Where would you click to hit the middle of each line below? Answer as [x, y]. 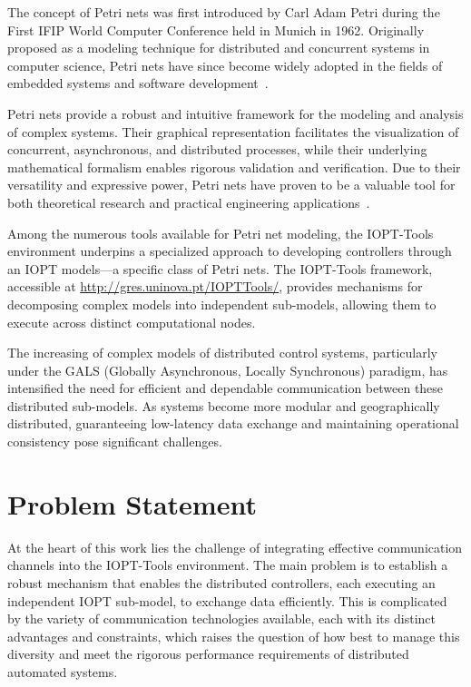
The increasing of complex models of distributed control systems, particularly [222, 353]
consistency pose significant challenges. [115, 442]
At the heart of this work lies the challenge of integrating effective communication [235, 547]
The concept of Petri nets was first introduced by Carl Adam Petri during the [224, 12]
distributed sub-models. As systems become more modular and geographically [224, 405]
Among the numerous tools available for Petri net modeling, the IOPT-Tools [221, 233]
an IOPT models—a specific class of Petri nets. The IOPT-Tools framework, [220, 268]
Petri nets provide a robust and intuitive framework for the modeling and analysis [235, 113]
